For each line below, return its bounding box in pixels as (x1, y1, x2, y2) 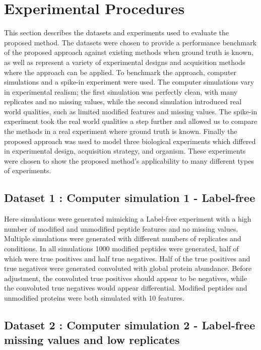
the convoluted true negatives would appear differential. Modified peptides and (4, 283, 247, 293)
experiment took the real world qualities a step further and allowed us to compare (4, 116, 257, 126)
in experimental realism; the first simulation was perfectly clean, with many (4, 86, 238, 97)
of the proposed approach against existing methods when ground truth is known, (4, 47, 253, 57)
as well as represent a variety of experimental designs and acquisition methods (4, 56, 245, 67)
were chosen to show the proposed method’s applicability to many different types (4, 155, 254, 166)
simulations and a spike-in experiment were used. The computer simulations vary (4, 77, 254, 87)
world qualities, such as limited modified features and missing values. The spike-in (4, 106, 257, 116)
